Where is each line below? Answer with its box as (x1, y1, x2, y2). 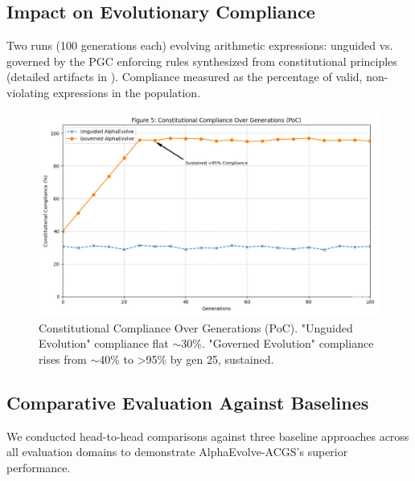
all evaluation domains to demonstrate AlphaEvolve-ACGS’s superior (6, 443, 348, 460)
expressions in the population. (52, 84, 201, 100)
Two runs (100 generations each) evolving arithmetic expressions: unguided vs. (6, 37, 393, 54)
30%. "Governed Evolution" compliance (181, 335, 374, 352)
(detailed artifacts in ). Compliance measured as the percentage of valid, (6, 68, 363, 85)
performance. (6, 459, 71, 475)
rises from (39, 350, 87, 367)
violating (6, 84, 50, 100)
